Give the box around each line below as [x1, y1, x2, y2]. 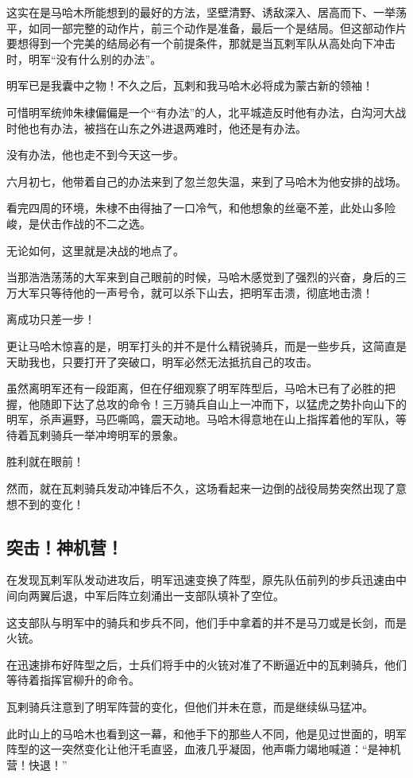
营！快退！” [6, 756, 68, 772]
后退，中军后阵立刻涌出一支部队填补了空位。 [50, 587, 284, 604]
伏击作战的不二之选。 [39, 215, 151, 231]
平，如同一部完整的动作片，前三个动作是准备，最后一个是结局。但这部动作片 [6, 19, 407, 36]
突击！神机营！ [6, 534, 123, 559]
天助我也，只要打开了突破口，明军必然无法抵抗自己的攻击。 [6, 353, 318, 370]
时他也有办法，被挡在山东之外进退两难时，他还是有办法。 [6, 119, 307, 136]
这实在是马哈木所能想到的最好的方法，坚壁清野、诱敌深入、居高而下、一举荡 [6, 4, 407, 20]
